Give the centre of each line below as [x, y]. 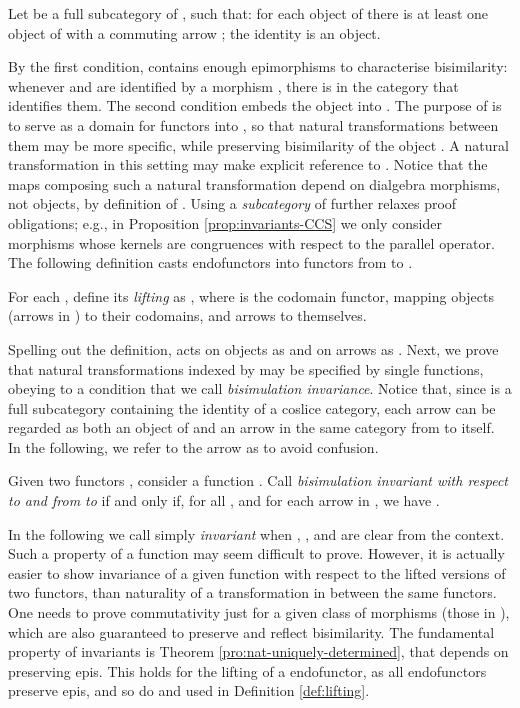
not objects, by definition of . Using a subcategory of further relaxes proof [232, 203]
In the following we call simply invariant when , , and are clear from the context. [256, 533]
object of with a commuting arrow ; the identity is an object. [194, 32]
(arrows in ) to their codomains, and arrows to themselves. [187, 315]
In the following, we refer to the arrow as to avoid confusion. [193, 446]
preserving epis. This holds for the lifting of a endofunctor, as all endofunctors [247, 670]
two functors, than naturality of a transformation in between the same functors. [252, 592]
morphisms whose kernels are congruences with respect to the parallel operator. [251, 242]
